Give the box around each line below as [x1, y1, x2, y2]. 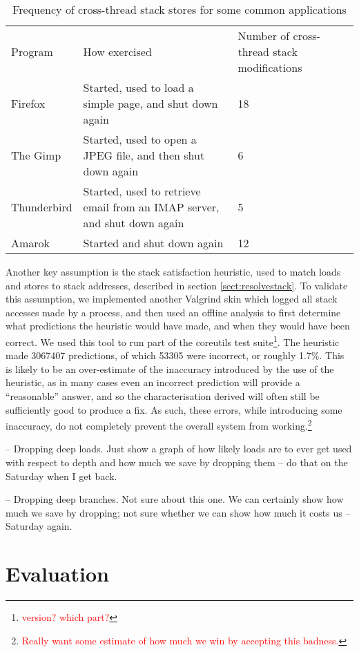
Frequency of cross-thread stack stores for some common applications [12, 1, 347, 17]
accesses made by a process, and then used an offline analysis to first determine [6, 305, 341, 319]
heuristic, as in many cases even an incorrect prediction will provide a [6, 375, 300, 390]
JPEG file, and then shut [83, 147, 205, 163]
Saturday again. [6, 519, 72, 533]
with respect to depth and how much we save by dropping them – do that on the [6, 455, 348, 470]
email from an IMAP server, [83, 199, 220, 215]
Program [11, 44, 53, 59]
